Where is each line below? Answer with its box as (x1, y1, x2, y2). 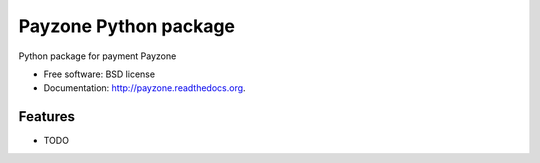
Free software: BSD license (43, 68, 155, 80)
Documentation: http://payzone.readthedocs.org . (43, 82, 246, 94)
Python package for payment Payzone (18, 50, 177, 62)
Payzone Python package (18, 15, 235, 37)
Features (18, 108, 75, 125)
